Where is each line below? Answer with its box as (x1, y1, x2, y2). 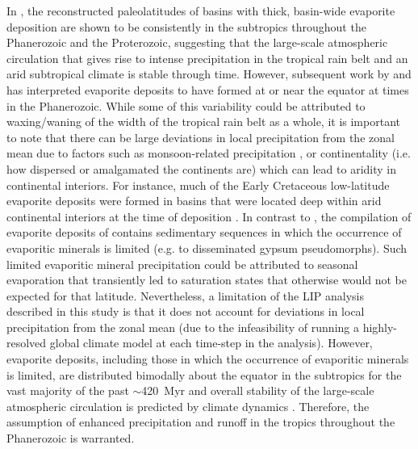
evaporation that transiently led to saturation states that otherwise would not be (6, 271, 408, 288)
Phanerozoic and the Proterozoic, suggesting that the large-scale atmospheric (6, 34, 388, 51)
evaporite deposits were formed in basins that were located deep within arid (6, 192, 382, 209)
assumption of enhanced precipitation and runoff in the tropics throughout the (6, 413, 395, 430)
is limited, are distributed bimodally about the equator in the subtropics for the (6, 366, 402, 383)
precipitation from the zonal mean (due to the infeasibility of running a (6, 318, 359, 335)
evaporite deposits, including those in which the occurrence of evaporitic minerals (6, 350, 409, 367)
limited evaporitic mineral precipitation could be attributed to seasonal (6, 255, 358, 272)
